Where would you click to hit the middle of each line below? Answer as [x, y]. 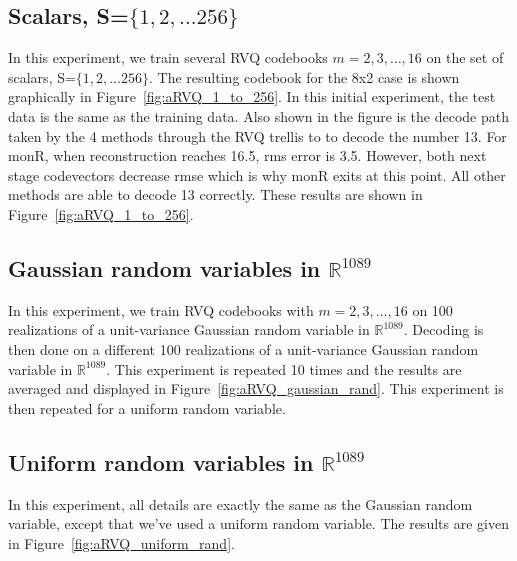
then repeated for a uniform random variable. [147, 407]
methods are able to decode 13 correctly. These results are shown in [215, 194]
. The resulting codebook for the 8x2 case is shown [304, 76]
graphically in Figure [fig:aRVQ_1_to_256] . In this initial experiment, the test [252, 96]
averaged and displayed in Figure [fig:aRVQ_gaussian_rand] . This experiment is [256, 388]
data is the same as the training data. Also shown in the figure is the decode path [259, 115]
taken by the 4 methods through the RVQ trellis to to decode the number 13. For [257, 135]
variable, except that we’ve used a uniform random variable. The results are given [258, 523]
